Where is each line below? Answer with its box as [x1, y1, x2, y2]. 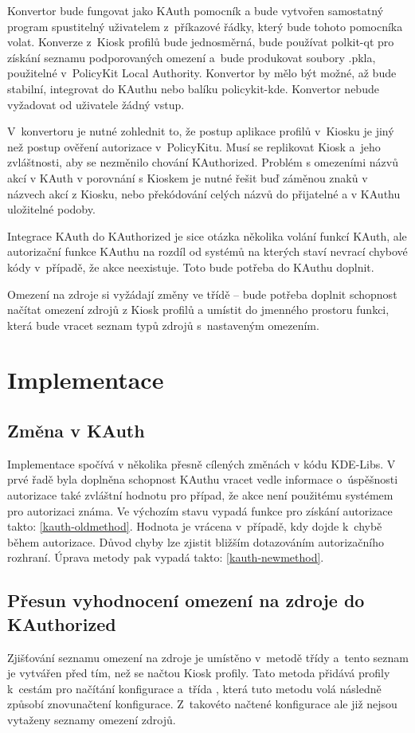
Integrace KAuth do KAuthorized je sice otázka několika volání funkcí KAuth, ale [7, 227, 407, 244]
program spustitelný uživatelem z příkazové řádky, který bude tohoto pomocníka [7, 18, 403, 34]
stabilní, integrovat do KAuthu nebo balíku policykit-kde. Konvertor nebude [7, 80, 379, 96]
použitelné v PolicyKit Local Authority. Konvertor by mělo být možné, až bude [7, 65, 397, 81]
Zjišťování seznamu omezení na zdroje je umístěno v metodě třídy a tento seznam [7, 649, 409, 665]
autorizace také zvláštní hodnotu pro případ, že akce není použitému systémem [7, 487, 393, 504]
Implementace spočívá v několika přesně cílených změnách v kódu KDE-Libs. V [7, 455, 396, 472]
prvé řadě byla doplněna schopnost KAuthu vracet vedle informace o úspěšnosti [7, 471, 398, 488]
